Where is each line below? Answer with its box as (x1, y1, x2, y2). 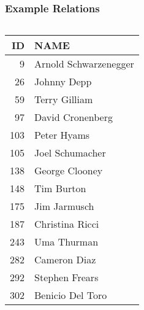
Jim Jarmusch (34, 199, 94, 214)
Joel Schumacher (34, 145, 106, 160)
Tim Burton (34, 181, 86, 196)
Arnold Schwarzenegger (34, 56, 134, 71)
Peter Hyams (34, 128, 90, 142)
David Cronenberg (34, 110, 113, 125)
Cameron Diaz (34, 252, 96, 267)
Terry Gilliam (34, 92, 93, 107)
